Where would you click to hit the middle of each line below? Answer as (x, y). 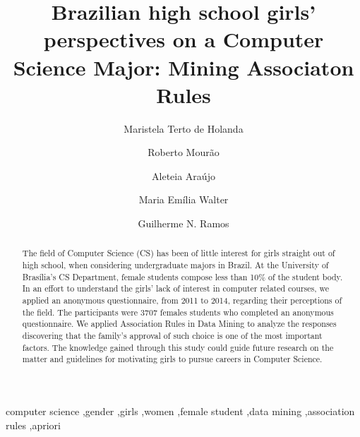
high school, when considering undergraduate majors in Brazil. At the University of (175, 265)
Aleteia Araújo (184, 175)
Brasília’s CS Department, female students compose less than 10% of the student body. (182, 276)
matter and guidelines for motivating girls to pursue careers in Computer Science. (172, 359)
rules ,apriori (33, 425)
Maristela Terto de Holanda (184, 128)
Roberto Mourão (184, 152)
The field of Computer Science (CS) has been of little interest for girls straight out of (179, 253)
